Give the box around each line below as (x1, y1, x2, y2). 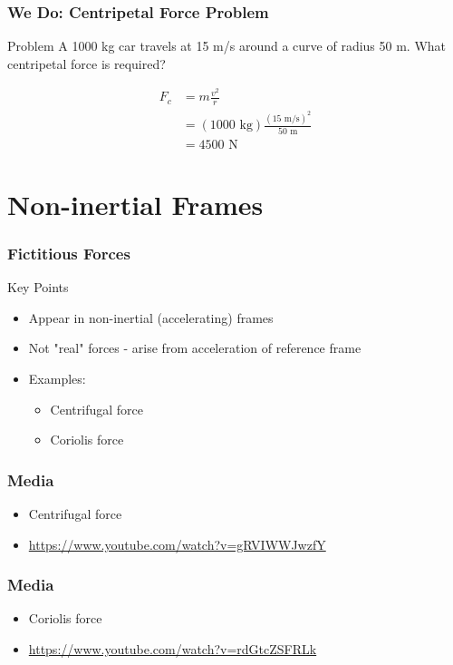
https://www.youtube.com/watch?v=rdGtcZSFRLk (28, 639, 317, 658)
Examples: (28, 368, 86, 387)
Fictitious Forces (7, 241, 130, 264)
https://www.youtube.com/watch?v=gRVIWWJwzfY (28, 534, 326, 553)
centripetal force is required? (7, 54, 166, 73)
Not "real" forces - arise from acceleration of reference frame (28, 338, 361, 357)
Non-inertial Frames (7, 185, 264, 222)
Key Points (7, 278, 69, 297)
